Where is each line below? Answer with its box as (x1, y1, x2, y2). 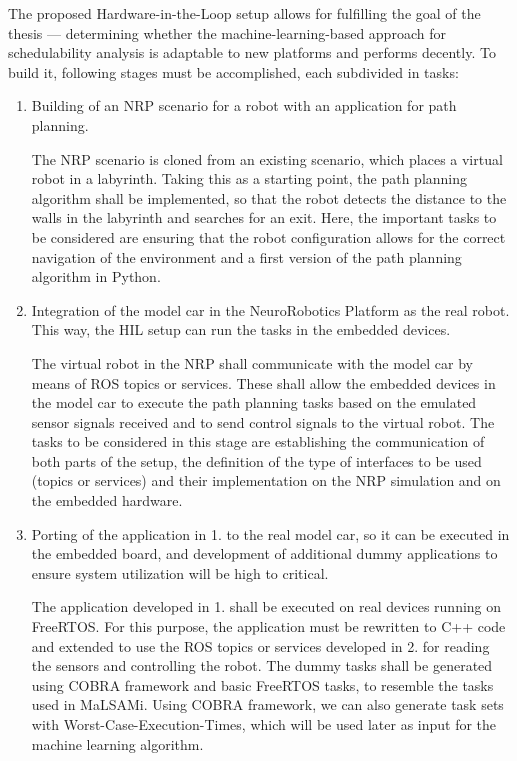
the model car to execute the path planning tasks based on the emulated (31, 392, 477, 413)
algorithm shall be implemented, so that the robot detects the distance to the (31, 187, 507, 208)
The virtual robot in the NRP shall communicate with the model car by (31, 352, 473, 373)
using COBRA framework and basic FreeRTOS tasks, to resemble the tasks (31, 674, 494, 695)
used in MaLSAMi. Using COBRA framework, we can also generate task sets (31, 694, 504, 715)
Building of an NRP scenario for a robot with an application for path (31, 95, 457, 116)
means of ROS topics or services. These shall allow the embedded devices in (31, 372, 496, 393)
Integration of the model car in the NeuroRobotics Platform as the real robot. (31, 299, 510, 320)
